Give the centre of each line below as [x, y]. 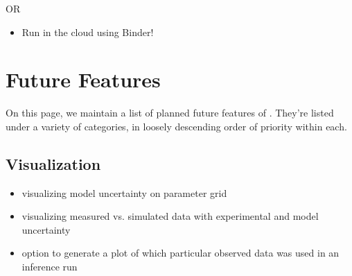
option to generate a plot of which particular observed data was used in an [181, 253]
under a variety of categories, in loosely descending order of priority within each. [176, 126]
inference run [50, 267]
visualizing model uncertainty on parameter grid [124, 192]
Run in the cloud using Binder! [88, 32]
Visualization [53, 163]
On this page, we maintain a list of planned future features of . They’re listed [170, 113]
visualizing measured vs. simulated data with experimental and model [170, 216]
